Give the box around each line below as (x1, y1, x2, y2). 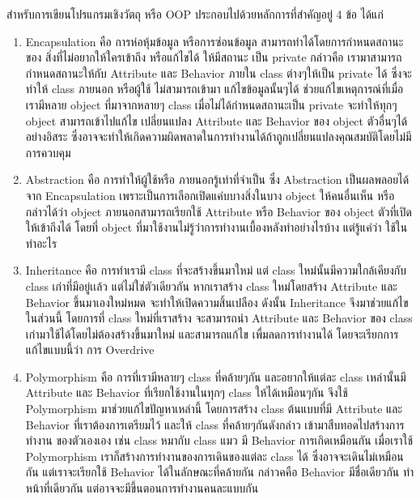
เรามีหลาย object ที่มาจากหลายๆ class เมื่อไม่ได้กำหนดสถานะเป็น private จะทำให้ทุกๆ (25, 96, 397, 113)
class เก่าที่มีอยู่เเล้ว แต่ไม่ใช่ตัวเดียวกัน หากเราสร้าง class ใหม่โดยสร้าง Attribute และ (25, 277, 397, 294)
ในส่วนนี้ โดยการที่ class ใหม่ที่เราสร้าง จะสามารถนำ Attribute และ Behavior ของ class (25, 309, 413, 326)
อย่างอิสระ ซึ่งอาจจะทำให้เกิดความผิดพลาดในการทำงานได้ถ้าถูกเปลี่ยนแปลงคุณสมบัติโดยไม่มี (25, 128, 412, 145)
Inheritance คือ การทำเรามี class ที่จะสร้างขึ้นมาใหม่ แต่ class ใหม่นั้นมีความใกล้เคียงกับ (25, 262, 406, 279)
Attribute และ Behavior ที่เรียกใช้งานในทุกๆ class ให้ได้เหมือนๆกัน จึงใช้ (25, 384, 348, 401)
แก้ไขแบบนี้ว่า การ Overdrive (25, 341, 155, 358)
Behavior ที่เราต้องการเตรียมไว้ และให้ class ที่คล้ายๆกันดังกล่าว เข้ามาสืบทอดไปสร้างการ (25, 416, 405, 433)
